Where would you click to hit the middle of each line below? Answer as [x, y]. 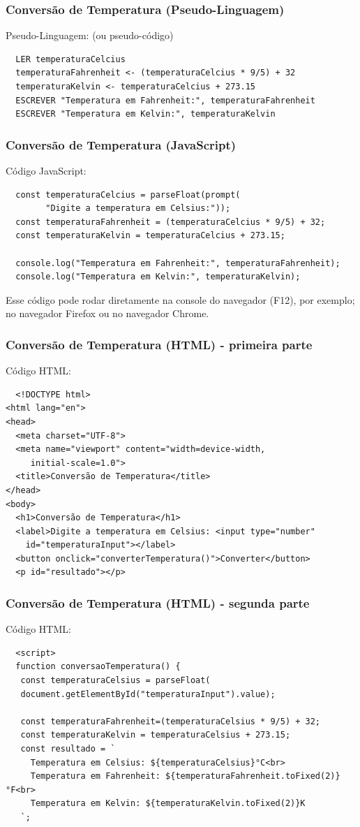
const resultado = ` [68, 749]
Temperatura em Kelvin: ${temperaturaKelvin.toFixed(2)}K [168, 804]
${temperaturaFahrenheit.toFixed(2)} [253, 776]
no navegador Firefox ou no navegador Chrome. [107, 313]
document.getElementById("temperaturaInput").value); [148, 694]
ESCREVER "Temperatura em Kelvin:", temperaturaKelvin [145, 114]
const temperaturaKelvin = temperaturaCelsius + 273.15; [156, 735]
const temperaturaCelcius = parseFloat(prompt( [128, 195]
